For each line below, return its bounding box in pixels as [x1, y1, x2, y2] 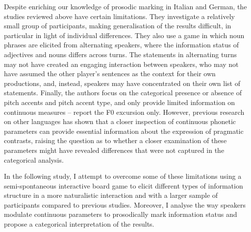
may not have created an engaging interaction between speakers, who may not [4, 59, 239, 69]
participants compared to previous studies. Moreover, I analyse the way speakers [4, 199, 246, 210]
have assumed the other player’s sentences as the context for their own [4, 68, 216, 79]
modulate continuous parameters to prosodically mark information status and [4, 209, 237, 219]
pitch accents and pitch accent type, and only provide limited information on [4, 97, 235, 107]
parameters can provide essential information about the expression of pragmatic [4, 126, 244, 136]
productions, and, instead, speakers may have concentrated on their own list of [4, 78, 240, 88]
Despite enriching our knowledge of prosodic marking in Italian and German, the [4, 1, 247, 11]
